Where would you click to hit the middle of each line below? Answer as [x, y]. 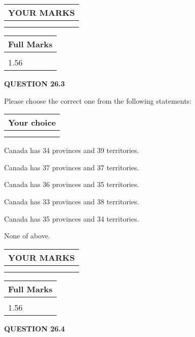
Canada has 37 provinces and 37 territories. [72, 167]
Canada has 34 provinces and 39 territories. [72, 150]
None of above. [27, 236]
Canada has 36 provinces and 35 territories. [72, 184]
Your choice [32, 122]
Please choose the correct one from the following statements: [98, 100]
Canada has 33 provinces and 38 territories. [72, 201]
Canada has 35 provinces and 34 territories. [72, 218]
